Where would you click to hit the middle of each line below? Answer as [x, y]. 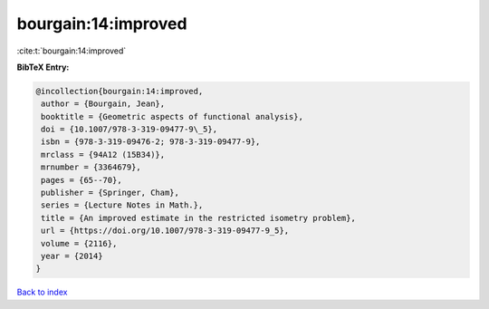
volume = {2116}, [79, 243]
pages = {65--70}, [81, 180]
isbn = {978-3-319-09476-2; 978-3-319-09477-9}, [151, 142]
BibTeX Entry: [43, 67]
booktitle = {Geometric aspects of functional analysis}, [172, 116]
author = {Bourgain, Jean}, [103, 104]
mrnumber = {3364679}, [91, 167]
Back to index [42, 292]
